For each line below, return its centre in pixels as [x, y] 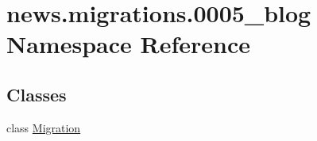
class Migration [44, 127]
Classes [37, 94]
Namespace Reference [128, 44]
